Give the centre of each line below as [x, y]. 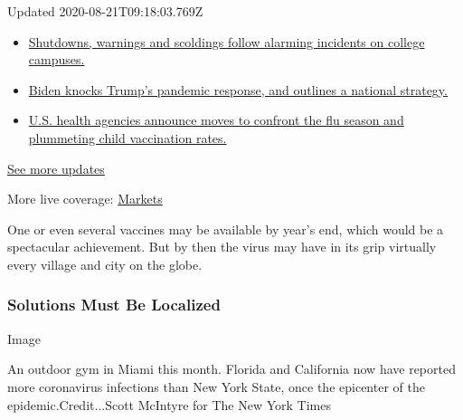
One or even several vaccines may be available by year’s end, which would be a [226, 229]
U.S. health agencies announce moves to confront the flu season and [216, 120]
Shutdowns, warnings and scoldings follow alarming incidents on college [227, 41]
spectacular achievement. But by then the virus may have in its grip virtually [222, 247]
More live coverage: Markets [85, 199]
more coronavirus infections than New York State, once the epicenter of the [216, 386]
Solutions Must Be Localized [114, 305]
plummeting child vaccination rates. [128, 137]
